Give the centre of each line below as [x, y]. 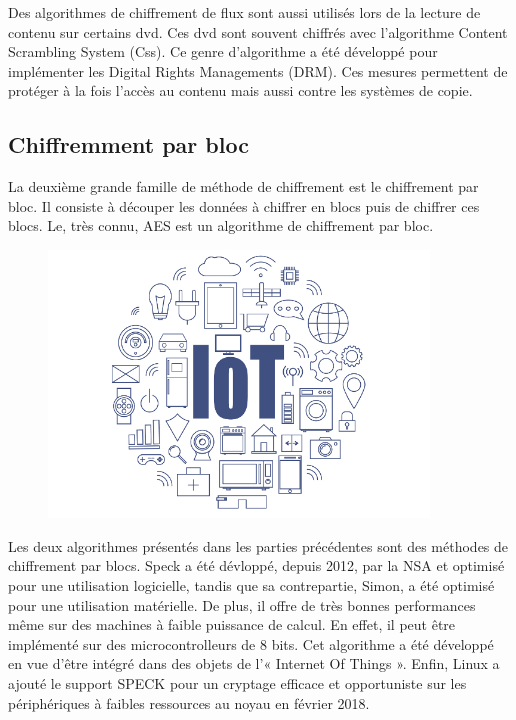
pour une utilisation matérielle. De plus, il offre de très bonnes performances [242, 604]
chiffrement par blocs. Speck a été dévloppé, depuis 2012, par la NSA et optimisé [256, 565]
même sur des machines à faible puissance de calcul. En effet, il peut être [232, 624]
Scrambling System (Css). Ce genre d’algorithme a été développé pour [223, 51]
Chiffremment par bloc [128, 144]
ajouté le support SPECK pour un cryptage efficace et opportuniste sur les [237, 683]
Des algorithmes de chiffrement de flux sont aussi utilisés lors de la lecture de [244, 12]
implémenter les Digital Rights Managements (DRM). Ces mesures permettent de [258, 70]
